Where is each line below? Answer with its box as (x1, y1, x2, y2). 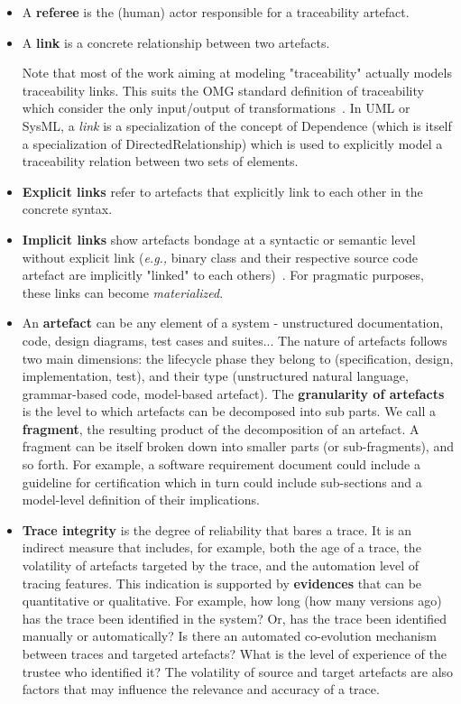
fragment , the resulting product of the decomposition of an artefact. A (22, 419, 420, 438)
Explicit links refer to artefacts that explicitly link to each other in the (22, 181, 423, 200)
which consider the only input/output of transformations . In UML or (22, 98, 410, 117)
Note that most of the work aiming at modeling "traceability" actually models (22, 63, 452, 82)
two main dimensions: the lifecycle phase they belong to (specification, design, (22, 348, 454, 367)
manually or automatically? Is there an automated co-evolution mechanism (22, 626, 437, 645)
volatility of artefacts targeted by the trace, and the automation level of (22, 556, 420, 575)
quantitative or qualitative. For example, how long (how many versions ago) (22, 591, 442, 610)
